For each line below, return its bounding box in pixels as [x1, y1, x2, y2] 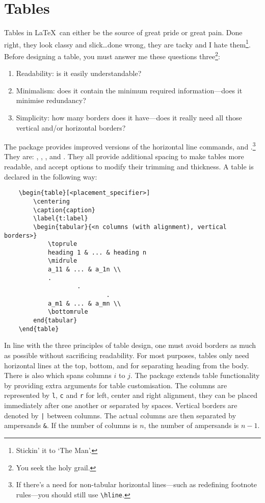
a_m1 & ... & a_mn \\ [47, 299, 121, 307]
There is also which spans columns [4, 370, 112, 381]
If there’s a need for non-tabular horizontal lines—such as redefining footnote [16, 479, 257, 490]
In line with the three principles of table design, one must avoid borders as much [4, 340, 256, 350]
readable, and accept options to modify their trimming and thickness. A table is [4, 161, 254, 172]
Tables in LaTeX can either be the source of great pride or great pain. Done [4, 27, 243, 38]
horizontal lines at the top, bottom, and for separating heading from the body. [4, 360, 249, 370]
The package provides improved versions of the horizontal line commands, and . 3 [4, 140, 256, 152]
